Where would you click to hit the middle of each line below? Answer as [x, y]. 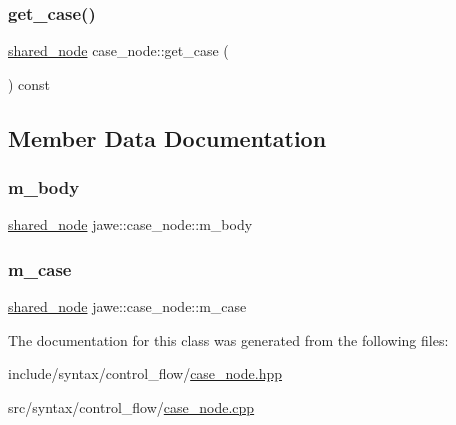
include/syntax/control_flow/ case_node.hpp [145, 373]
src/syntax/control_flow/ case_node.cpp [131, 407]
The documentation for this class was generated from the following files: [228, 339]
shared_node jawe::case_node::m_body [130, 224]
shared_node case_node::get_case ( [118, 50]
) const [29, 83]
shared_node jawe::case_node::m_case [127, 306]
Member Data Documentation [167, 137]
